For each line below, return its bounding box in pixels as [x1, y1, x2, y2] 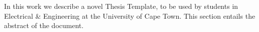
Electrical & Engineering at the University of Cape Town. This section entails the [4, 10, 255, 21]
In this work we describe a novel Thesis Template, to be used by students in [4, 1, 238, 11]
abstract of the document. [4, 20, 84, 31]
